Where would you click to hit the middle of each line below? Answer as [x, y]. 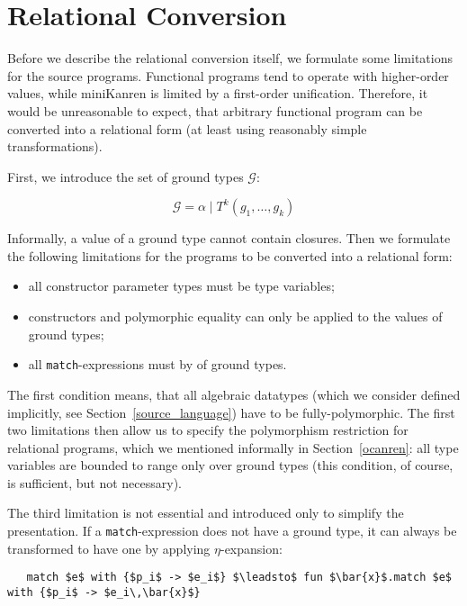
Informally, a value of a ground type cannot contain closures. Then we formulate [229, 238]
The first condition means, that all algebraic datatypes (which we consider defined [234, 394]
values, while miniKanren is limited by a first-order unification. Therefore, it [218, 93]
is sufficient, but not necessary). [94, 482]
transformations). [55, 146]
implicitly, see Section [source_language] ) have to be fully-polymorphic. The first [231, 412]
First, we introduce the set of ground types [126, 176]
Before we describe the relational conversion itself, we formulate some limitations [230, 58]
